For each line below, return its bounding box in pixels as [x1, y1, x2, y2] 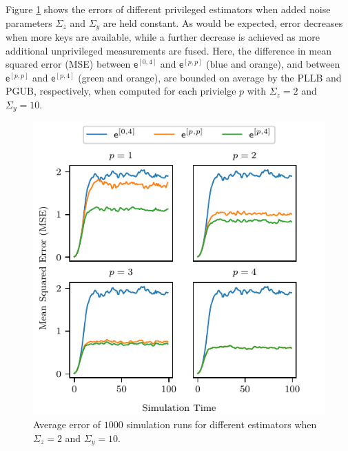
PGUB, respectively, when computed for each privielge [6, 84, 236, 98]
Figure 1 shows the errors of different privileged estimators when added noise [6, 2, 331, 16]
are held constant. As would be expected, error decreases [103, 15, 343, 30]
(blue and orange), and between [206, 57, 340, 71]
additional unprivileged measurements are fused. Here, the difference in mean [6, 43, 331, 57]
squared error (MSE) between [6, 57, 131, 71]
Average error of [33, 417, 101, 432]
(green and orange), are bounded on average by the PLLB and [78, 70, 342, 84]
